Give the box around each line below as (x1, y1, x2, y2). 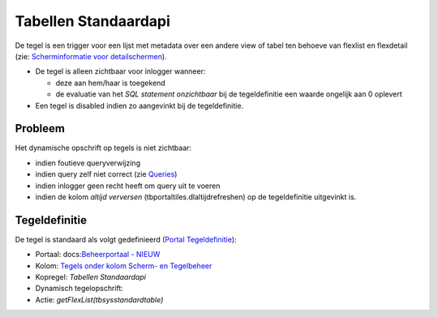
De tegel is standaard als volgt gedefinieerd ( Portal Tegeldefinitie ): (15, 234, 237, 244)
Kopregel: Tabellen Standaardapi (35, 272, 146, 282)
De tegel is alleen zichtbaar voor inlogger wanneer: (35, 66, 206, 76)
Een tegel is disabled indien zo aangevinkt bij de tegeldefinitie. (35, 101, 243, 110)
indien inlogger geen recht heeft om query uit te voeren (35, 181, 221, 191)
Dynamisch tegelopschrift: (35, 284, 123, 293)
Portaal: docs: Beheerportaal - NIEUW (35, 250, 161, 259)
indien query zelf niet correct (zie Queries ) (35, 169, 178, 179)
